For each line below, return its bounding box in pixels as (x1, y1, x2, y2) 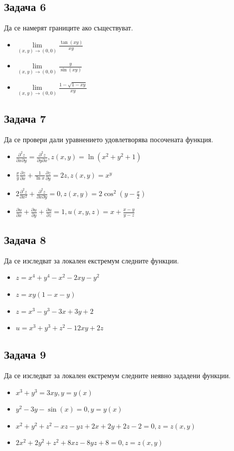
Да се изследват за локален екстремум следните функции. (4, 255, 179, 265)
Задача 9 (4, 347, 46, 362)
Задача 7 (4, 110, 46, 126)
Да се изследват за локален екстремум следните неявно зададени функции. (4, 370, 231, 381)
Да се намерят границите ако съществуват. (4, 22, 133, 33)
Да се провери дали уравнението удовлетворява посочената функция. (4, 134, 214, 144)
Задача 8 (4, 232, 46, 247)
